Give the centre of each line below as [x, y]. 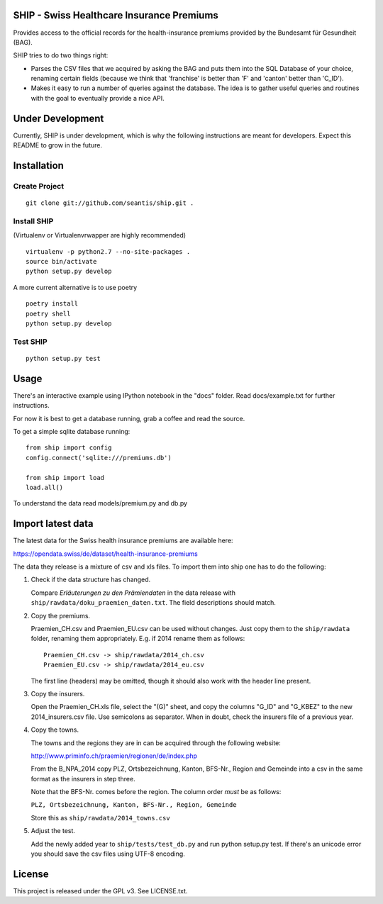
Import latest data [53, 524]
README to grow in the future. [58, 145]
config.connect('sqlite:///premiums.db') [99, 458]
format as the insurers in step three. [83, 779]
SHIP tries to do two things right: [61, 55]
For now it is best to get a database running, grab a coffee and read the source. [129, 418]
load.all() [45, 487]
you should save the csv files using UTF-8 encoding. [108, 854]
